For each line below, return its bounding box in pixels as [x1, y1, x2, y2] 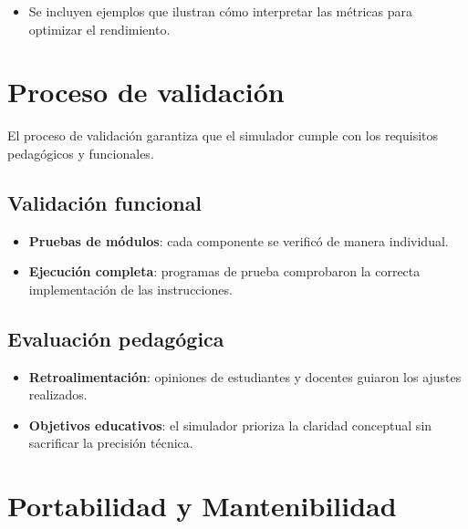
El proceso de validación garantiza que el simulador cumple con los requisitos [7, 126, 439, 145]
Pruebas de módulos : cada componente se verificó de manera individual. [28, 231, 449, 250]
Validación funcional [7, 188, 203, 216]
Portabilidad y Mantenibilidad [7, 487, 397, 524]
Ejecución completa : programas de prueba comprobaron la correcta [28, 262, 421, 281]
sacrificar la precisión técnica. [28, 433, 193, 452]
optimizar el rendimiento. [28, 19, 171, 38]
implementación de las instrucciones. [28, 279, 233, 298]
